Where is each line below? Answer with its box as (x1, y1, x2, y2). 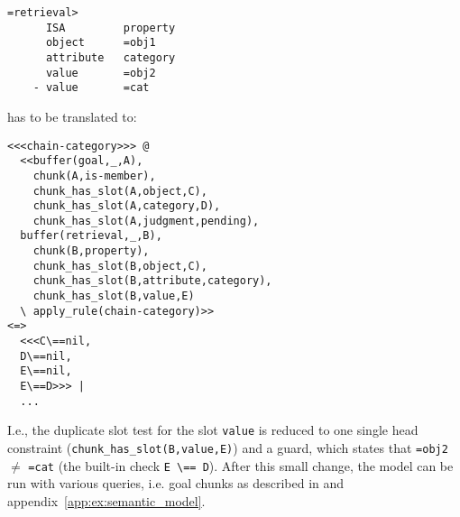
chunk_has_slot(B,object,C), (32, 259, 207, 272)
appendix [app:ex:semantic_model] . (7, 491, 206, 510)
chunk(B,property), (32, 245, 150, 258)
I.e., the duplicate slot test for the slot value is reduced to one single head (7, 420, 419, 439)
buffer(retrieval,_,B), (20, 229, 162, 243)
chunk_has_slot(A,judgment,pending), (32, 214, 260, 227)
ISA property (45, 21, 176, 34)
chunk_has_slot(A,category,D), (32, 199, 221, 213)
